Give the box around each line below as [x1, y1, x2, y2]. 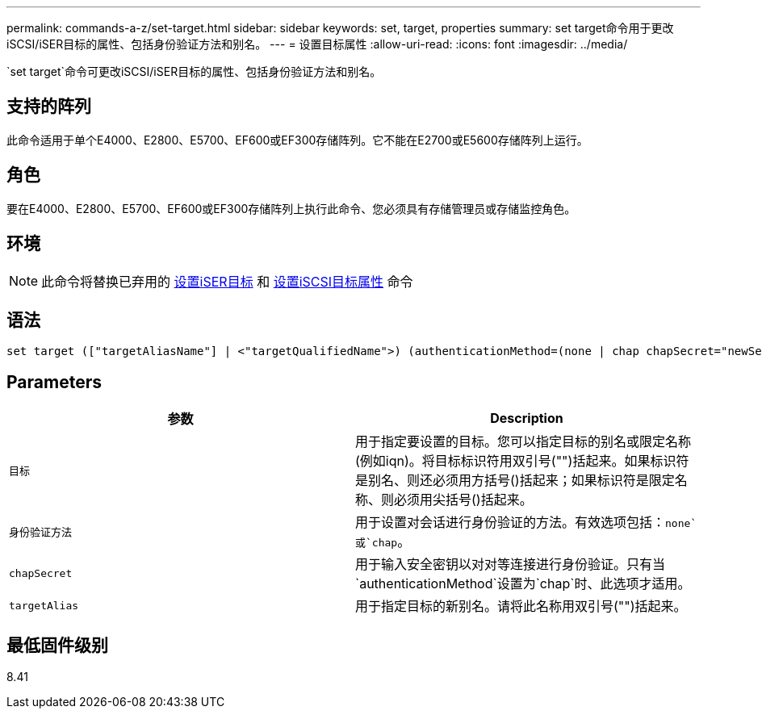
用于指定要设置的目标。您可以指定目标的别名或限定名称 [355, 433, 692, 450]
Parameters [6, 371, 102, 392]
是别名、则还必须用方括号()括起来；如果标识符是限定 [355, 472, 675, 489]
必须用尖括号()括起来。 [394, 491, 533, 508]
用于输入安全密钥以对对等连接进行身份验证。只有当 [355, 556, 666, 573]
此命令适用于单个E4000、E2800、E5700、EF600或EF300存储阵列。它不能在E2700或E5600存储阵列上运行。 [6, 132, 588, 147]
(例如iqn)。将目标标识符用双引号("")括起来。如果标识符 [355, 453, 689, 470]
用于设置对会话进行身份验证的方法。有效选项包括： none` [355, 514, 697, 531]
